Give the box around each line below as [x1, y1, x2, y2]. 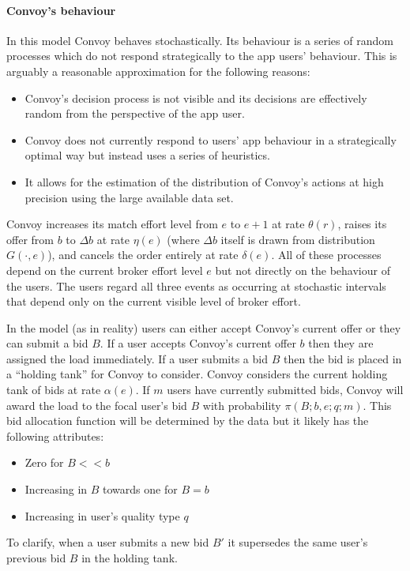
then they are [308, 335, 374, 351]
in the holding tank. [81, 549, 178, 565]
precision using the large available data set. [24, 189, 234, 205]
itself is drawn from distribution [220, 231, 375, 247]
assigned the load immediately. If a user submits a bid [6, 350, 268, 366]
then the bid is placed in [283, 350, 402, 366]
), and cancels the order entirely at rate [47, 246, 239, 263]
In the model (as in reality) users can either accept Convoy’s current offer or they [6, 319, 401, 336]
